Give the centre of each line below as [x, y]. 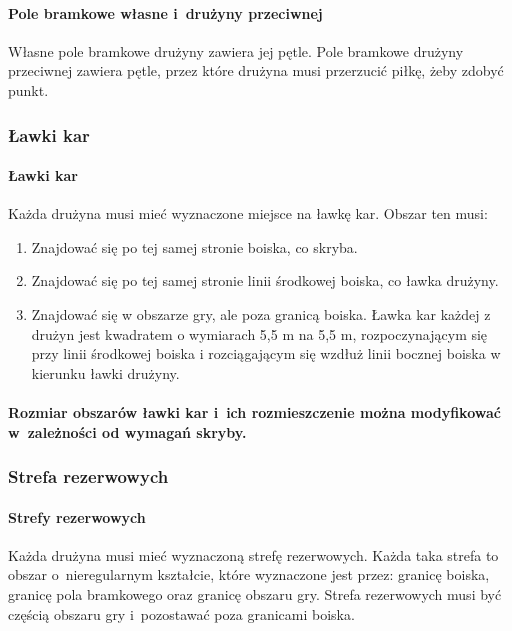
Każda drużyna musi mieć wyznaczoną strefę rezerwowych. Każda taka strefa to [253, 554]
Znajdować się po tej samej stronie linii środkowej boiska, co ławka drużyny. [265, 280]
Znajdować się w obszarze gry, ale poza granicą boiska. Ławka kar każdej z [261, 314]
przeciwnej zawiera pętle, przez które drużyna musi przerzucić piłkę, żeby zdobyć [256, 70]
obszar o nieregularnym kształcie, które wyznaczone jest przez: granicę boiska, [249, 574]
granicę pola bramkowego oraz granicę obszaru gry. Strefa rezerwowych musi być [255, 593]
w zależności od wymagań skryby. [127, 431]
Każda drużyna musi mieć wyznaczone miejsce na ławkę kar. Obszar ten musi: [248, 213]
